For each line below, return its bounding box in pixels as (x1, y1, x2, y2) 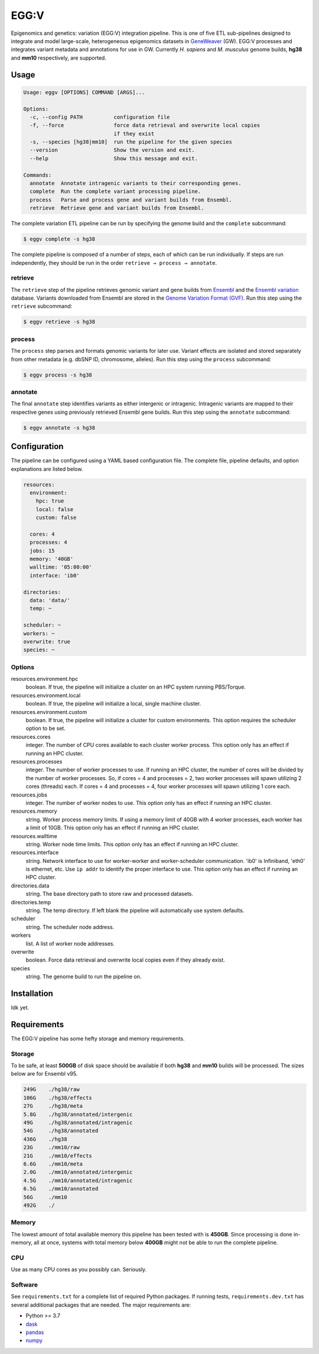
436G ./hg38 (23, 1135, 67, 1142)
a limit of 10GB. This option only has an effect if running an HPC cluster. (25, 824, 200, 832)
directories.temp (11, 898, 51, 905)
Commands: (23, 171, 52, 178)
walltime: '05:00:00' (30, 564, 93, 570)
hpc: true (35, 498, 64, 505)
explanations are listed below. (11, 465, 83, 472)
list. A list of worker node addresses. (25, 940, 115, 947)
